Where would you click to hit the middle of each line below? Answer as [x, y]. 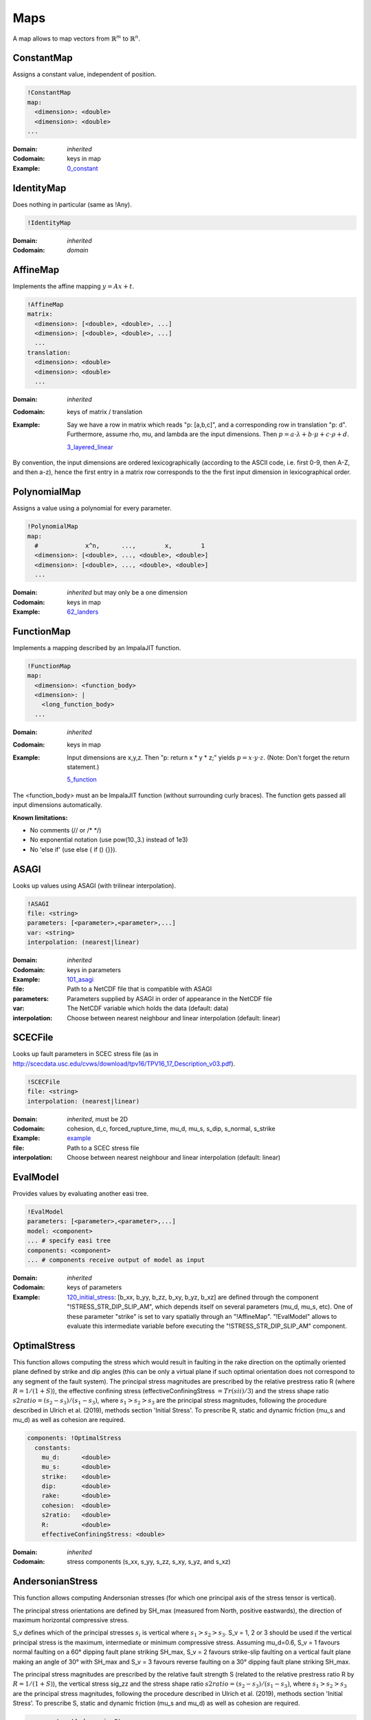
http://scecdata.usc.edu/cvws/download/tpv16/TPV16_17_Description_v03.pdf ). [124, 1064]
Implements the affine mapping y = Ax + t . [73, 286]
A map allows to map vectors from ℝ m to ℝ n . [77, 38]
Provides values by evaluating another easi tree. [81, 1194]
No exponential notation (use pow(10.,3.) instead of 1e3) [109, 840]
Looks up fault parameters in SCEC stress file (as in [86, 1054]
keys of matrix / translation [105, 412]
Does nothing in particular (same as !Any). [72, 204]
